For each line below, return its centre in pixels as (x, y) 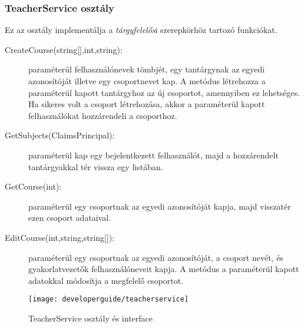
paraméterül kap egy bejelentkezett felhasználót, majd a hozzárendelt (153, 155)
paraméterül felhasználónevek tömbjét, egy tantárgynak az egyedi (147, 69)
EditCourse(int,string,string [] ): (60, 237)
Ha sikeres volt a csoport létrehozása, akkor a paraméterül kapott (147, 104)
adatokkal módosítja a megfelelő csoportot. (106, 280)
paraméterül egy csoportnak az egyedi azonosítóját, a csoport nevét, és (156, 257)
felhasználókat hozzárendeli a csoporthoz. (103, 115)
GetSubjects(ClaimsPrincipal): (60, 135)
